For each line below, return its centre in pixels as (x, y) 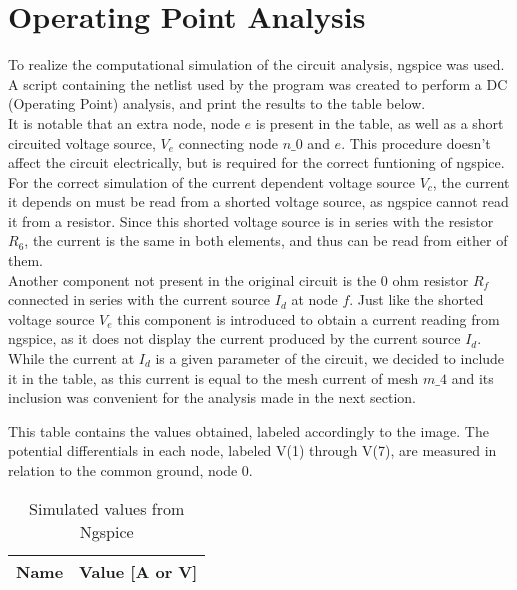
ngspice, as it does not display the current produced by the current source (234, 338)
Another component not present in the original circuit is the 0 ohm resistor (238, 279)
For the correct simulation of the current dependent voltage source (211, 181)
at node (314, 299)
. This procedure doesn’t (416, 142)
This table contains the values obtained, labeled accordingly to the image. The (248, 430)
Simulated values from (107, 508)
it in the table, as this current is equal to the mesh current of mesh (213, 377)
